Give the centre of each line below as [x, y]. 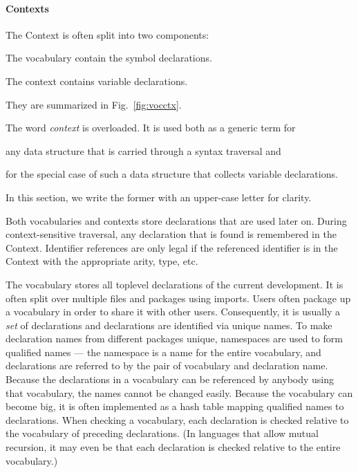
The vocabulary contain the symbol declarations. [109, 58]
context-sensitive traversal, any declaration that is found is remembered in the [171, 234]
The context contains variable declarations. [97, 81]
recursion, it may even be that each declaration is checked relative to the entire [173, 447]
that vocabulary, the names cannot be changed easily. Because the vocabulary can [179, 392]
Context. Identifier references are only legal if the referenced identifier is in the [172, 247]
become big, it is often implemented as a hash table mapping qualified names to [175, 406]
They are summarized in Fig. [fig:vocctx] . [94, 104]
